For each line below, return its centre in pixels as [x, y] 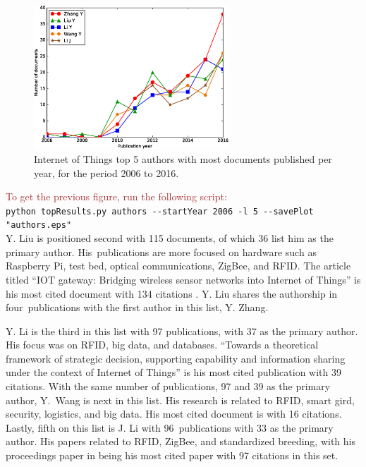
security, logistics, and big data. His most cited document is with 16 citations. [174, 414]
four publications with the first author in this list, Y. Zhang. [137, 307]
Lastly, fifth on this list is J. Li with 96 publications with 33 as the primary [170, 427]
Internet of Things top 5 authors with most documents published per [183, 159]
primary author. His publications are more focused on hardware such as [161, 251]
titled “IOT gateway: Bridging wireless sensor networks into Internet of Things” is [183, 279]
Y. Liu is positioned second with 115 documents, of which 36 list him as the [170, 238]
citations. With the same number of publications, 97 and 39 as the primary [168, 386]
